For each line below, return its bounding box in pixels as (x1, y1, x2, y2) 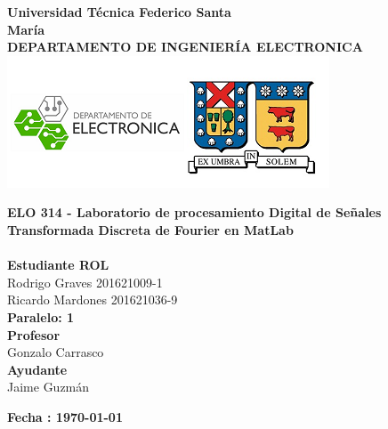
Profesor (7, 325, 61, 344)
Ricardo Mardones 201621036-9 (7, 290, 178, 309)
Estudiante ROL (7, 255, 109, 274)
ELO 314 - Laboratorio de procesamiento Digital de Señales (7, 203, 382, 222)
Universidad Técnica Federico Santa (7, 3, 231, 20)
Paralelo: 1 (7, 307, 75, 326)
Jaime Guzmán (7, 377, 90, 396)
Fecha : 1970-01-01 (7, 407, 123, 425)
